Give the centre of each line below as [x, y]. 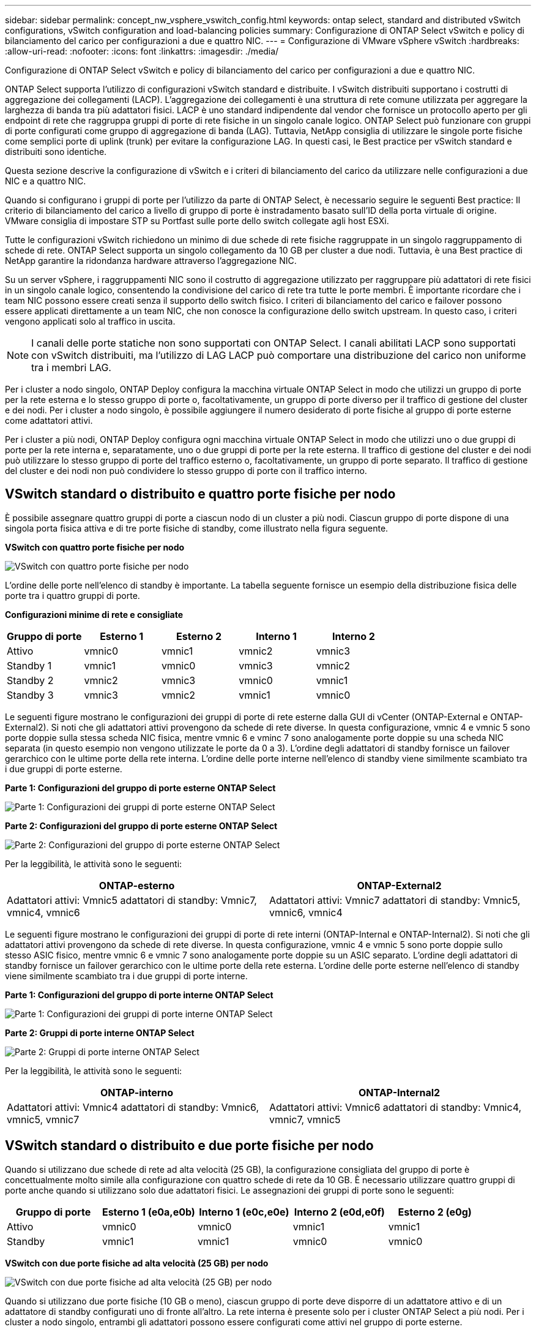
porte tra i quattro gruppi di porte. [73, 595]
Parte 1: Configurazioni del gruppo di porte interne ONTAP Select [139, 995]
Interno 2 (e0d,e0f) [339, 1212]
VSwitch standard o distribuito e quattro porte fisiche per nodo [200, 494]
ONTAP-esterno [137, 885]
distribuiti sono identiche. [56, 152]
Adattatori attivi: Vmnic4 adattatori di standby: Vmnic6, [133, 1107]
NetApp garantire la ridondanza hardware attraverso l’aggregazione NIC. [151, 261]
